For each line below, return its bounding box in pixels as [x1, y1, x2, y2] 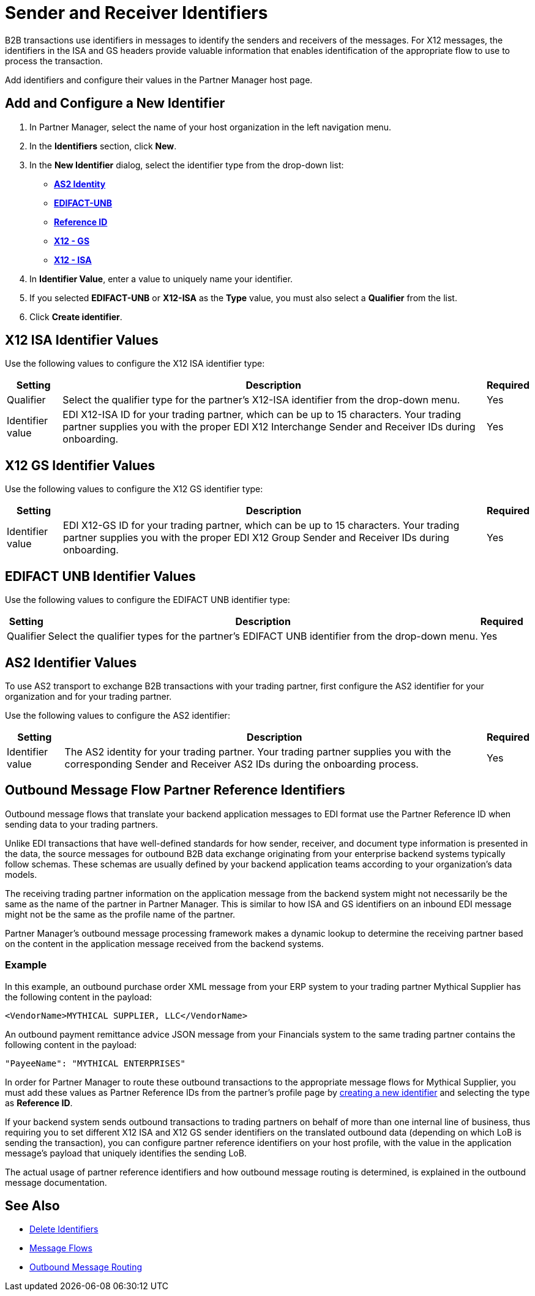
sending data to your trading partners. [5, 818, 158, 830]
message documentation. [5, 1177, 107, 1188]
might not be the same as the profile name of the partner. [5, 908, 236, 920]
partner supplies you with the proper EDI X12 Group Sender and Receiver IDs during [63, 531, 449, 544]
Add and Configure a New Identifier [5, 96, 225, 111]
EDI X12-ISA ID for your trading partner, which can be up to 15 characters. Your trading [62, 408, 462, 421]
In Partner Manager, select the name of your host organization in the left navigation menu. [29, 121, 392, 132]
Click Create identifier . [29, 311, 122, 322]
